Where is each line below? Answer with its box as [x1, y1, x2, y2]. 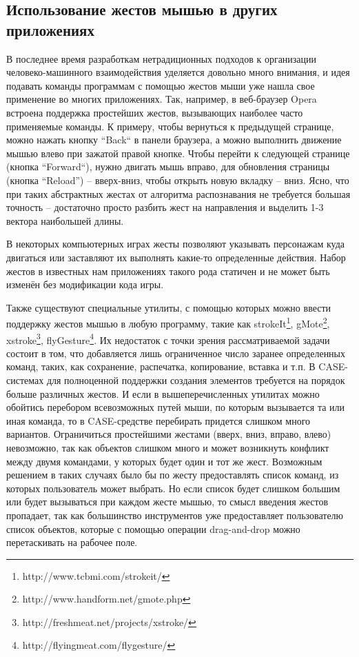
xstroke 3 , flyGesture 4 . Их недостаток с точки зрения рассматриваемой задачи [6, 330, 330, 347]
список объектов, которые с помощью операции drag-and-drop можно [6, 521, 300, 536]
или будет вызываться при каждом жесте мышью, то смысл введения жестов [6, 494, 329, 509]
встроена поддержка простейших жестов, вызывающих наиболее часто [6, 105, 303, 119]
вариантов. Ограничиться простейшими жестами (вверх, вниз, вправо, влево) [6, 427, 331, 441]
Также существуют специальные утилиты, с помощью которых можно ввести [6, 300, 331, 314]
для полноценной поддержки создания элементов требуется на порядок [46, 372, 345, 387]
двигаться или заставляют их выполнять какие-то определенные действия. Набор [6, 250, 346, 264]
